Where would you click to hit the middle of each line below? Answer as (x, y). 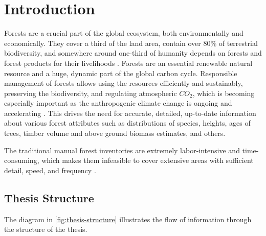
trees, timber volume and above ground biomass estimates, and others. (115, 133)
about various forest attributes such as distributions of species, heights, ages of (127, 123)
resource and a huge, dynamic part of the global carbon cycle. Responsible (121, 73)
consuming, (22, 160)
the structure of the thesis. (46, 229)
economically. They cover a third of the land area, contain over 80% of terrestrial (131, 43)
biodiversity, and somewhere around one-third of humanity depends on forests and (133, 53)
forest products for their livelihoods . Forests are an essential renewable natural (128, 63)
